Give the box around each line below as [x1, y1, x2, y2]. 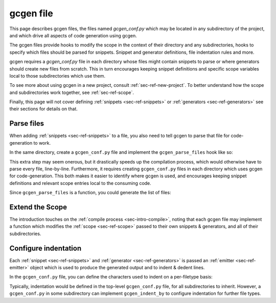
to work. [33, 139, 51, 146]
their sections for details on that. [9, 106, 78, 112]
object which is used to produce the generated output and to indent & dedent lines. [30, 265, 205, 271]
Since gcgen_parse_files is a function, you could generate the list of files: [9, 190, 171, 196]
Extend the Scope [9, 202, 67, 212]
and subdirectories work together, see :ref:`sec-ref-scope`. [9, 89, 134, 96]
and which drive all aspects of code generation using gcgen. [9, 32, 137, 38]
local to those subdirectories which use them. [9, 73, 106, 79]
